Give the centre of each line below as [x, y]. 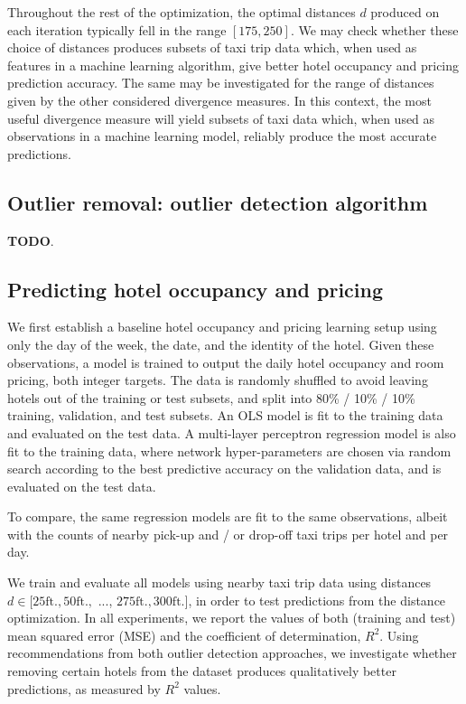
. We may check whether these [374, 29]
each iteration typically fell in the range [117, 29]
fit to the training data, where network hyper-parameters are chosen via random [229, 451]
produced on [405, 12]
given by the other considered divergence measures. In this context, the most [219, 100]
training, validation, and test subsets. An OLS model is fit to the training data [225, 415]
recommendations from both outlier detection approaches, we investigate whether [232, 653]
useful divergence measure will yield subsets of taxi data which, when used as [221, 118]
